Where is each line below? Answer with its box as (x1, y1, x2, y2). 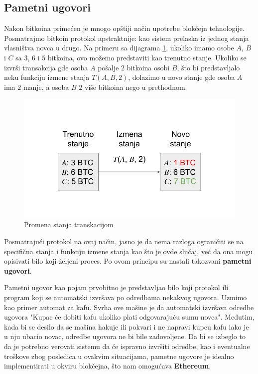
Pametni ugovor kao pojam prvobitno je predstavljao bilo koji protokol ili (4, 282, 229, 293)
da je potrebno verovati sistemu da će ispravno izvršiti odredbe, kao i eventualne (4, 341, 250, 351)
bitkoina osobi (127, 62, 170, 72)
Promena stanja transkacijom (24, 219, 114, 230)
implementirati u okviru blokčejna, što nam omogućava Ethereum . (4, 361, 211, 371)
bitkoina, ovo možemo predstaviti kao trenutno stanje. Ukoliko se (47, 52, 247, 62)
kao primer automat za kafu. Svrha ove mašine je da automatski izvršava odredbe (4, 302, 254, 312)
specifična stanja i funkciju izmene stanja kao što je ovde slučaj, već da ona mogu (4, 246, 253, 256)
